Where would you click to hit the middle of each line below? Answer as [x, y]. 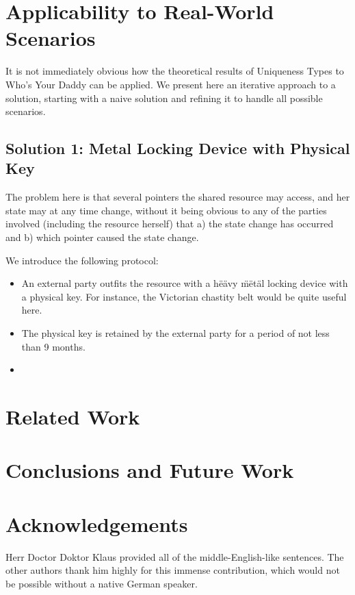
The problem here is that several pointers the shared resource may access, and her [178, 197]
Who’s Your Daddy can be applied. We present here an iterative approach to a [171, 84]
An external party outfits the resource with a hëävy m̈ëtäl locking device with [185, 283]
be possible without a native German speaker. [102, 583]
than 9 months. [53, 346]
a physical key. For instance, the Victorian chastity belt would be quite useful [184, 296]
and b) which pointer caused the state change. [102, 237]
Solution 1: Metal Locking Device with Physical [178, 148]
